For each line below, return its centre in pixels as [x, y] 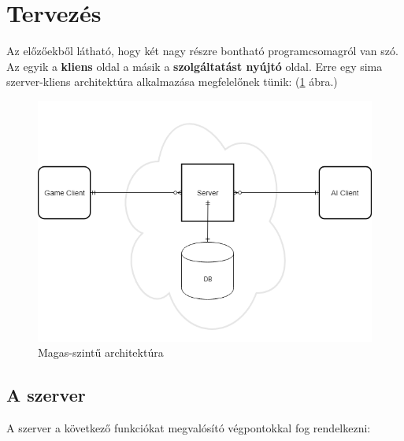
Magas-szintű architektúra [101, 352]
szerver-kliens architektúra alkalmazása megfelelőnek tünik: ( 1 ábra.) [172, 82]
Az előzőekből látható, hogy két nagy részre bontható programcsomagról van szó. [202, 51]
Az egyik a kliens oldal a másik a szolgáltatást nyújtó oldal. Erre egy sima [195, 66]
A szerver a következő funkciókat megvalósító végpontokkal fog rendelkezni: [189, 428]
